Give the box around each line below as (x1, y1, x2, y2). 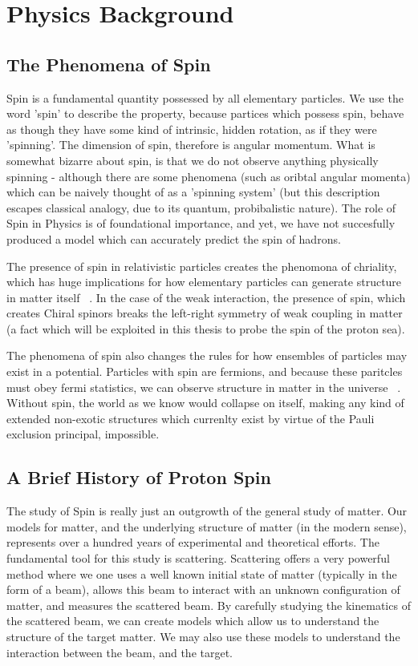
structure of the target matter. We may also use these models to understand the (6, 628, 400, 644)
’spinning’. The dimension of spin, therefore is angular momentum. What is (6, 136, 375, 153)
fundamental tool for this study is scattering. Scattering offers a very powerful (6, 550, 390, 567)
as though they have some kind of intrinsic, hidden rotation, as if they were (6, 120, 377, 137)
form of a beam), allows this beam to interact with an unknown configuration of (6, 581, 400, 598)
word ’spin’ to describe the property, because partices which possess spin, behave (6, 105, 404, 122)
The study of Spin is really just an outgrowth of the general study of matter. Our (6, 503, 408, 519)
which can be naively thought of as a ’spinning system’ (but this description (6, 184, 380, 200)
